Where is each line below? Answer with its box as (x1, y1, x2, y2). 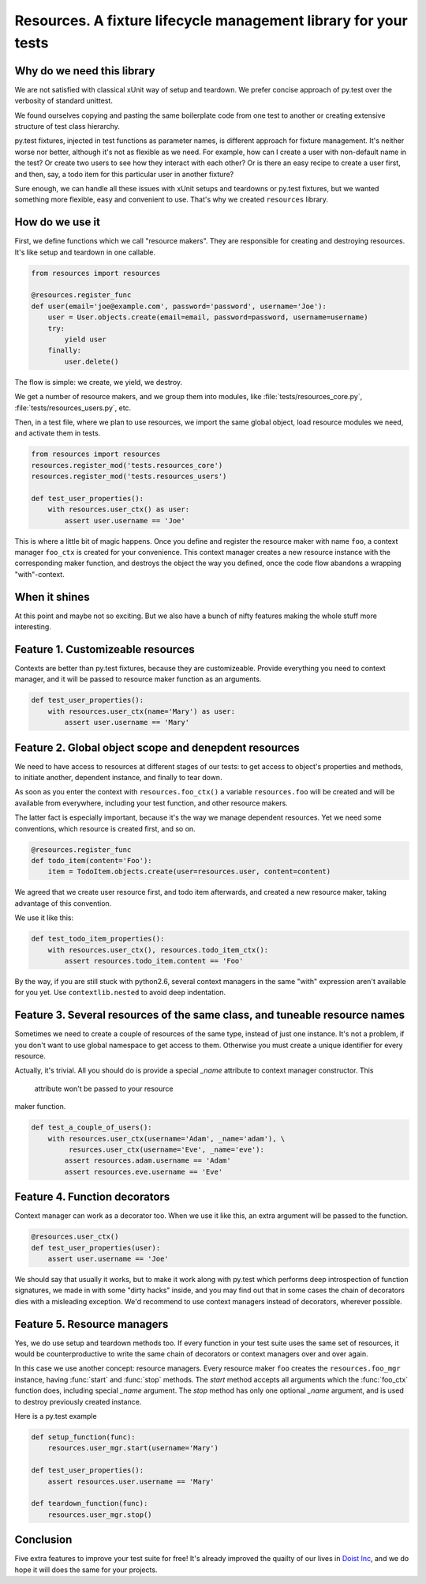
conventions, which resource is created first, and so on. (14, 824, 196, 833)
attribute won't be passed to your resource (34, 1084, 174, 1093)
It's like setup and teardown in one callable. (14, 247, 156, 257)
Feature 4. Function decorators (14, 1190, 170, 1204)
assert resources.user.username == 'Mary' (47, 1477, 215, 1486)
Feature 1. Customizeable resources (14, 643, 195, 656)
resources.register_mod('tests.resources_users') (31, 472, 227, 481)
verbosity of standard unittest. (14, 96, 114, 106)
